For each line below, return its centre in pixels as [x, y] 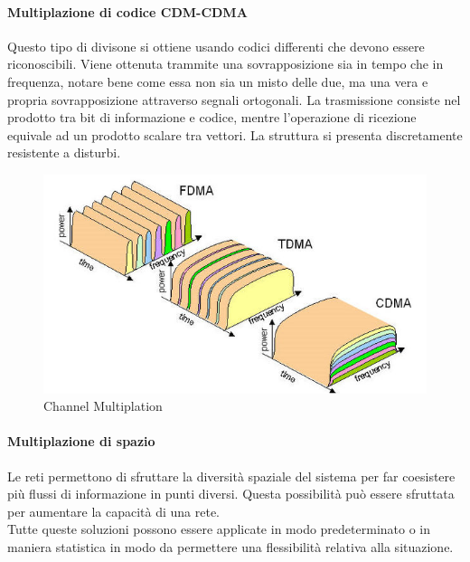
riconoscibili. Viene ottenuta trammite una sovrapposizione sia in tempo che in [226, 64]
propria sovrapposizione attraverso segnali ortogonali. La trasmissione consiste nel [234, 99]
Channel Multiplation [103, 406]
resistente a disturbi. [64, 152]
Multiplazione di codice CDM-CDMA [127, 11]
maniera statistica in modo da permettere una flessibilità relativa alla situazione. [230, 546]
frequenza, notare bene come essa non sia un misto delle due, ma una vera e [218, 81]
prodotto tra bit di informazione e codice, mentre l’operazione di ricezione [212, 117]
